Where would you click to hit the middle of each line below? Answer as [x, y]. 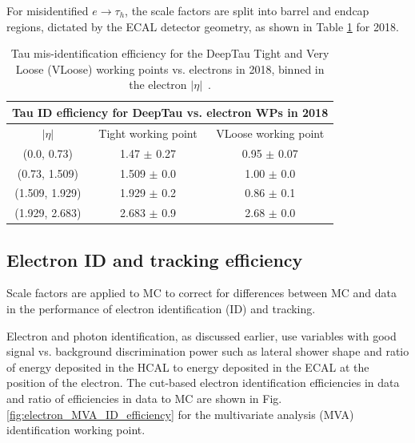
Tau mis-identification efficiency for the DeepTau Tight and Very [170, 53]
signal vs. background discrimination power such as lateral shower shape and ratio [208, 351]
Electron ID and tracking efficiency [155, 259]
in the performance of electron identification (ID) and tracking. [161, 309]
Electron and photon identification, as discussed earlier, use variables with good [202, 335]
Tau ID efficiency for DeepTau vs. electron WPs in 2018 [170, 112]
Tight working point [148, 133]
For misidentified [48, 10]
